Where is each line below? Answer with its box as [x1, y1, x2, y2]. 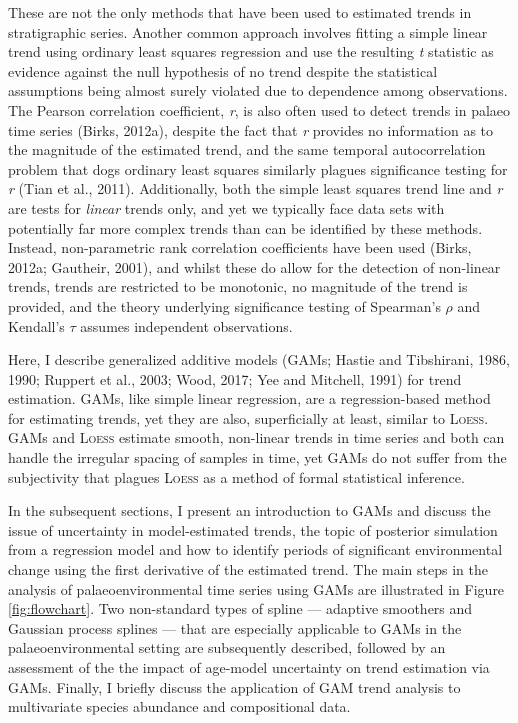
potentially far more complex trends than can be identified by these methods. [8, 217, 483, 238]
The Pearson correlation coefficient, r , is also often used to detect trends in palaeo [8, 99, 511, 120]
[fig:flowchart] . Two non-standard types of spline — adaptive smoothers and [8, 598, 473, 619]
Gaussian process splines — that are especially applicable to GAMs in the [8, 617, 462, 638]
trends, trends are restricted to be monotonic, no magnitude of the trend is [8, 276, 468, 297]
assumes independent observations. [80, 315, 293, 336]
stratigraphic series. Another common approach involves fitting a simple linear [8, 21, 488, 42]
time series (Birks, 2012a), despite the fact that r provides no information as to [8, 119, 494, 140]
